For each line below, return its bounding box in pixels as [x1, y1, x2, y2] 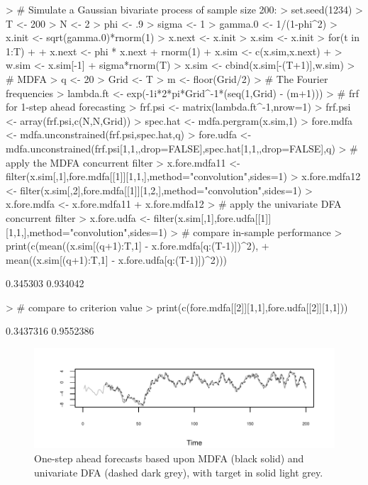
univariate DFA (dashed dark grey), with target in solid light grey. [34, 464, 323, 479]
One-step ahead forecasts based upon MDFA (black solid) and [34, 450, 304, 465]
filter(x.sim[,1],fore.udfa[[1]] [153, 210, 272, 225]
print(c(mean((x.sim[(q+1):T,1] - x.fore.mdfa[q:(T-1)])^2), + [6, 238, 269, 253]
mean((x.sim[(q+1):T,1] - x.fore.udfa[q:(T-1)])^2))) [6, 252, 228, 267]
